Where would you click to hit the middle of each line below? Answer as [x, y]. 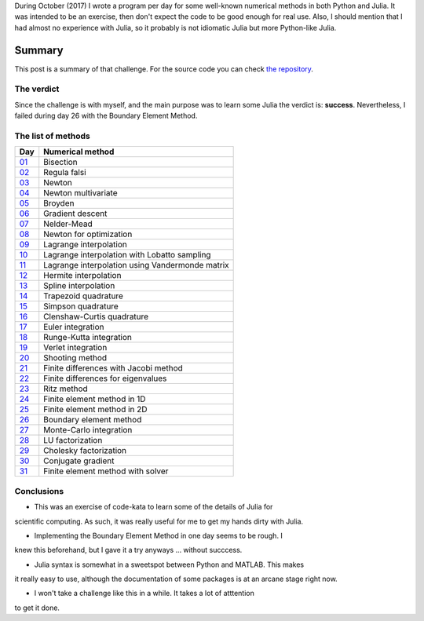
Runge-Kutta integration [88, 338]
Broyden [59, 203]
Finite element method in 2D [96, 410]
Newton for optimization [88, 234]
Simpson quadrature [81, 306]
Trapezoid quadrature [83, 296]
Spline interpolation [79, 286]
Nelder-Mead [68, 224]
